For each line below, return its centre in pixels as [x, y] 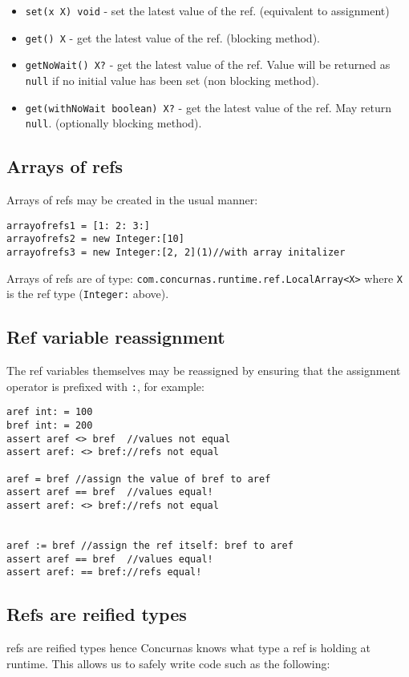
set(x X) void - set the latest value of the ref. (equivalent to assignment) [207, 10]
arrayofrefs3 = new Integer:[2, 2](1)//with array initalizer [176, 253]
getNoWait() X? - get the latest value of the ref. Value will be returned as [208, 64]
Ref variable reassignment [116, 337]
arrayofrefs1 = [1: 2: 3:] [78, 226]
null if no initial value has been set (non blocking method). [172, 80]
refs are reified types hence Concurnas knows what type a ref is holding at [189, 648]
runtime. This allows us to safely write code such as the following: [168, 663]
